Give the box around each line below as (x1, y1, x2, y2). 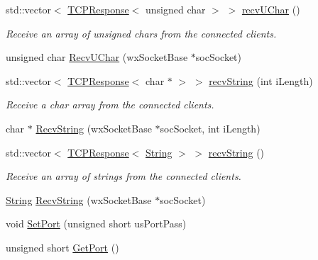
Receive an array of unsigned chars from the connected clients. (6, 26, 277, 40)
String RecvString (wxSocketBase (6, 192, 152, 207)
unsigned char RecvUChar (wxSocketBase (6, 50, 188, 64)
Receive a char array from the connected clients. (6, 97, 214, 112)
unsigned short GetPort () (6, 239, 119, 254)
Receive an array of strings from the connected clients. (6, 169, 241, 183)
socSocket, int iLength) (160, 120, 261, 135)
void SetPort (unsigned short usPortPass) (6, 216, 187, 231)
